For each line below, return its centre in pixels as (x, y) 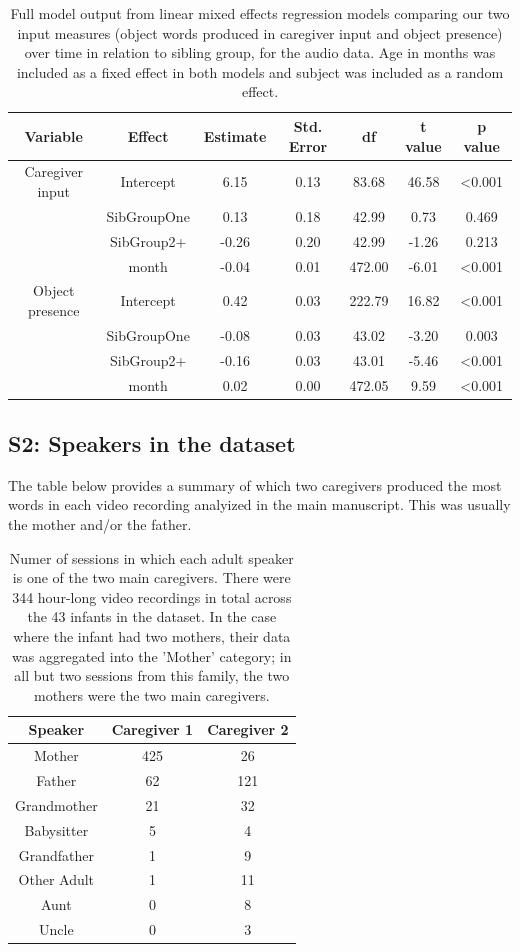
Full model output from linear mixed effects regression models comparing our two (260, 13)
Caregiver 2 (248, 729)
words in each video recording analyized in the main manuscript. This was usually (259, 504)
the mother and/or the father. (100, 523)
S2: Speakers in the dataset (152, 442)
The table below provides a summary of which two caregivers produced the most (255, 484)
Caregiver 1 (152, 729)
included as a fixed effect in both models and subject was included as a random (260, 71)
